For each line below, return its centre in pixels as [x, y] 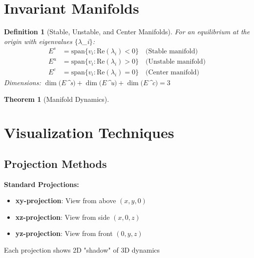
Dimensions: [22, 82]
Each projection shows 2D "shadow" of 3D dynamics [82, 250]
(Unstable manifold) [175, 62]
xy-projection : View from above [66, 200]
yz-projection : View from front [64, 233]
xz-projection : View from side [63, 217]
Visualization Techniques [89, 132]
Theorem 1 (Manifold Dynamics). [57, 99]
